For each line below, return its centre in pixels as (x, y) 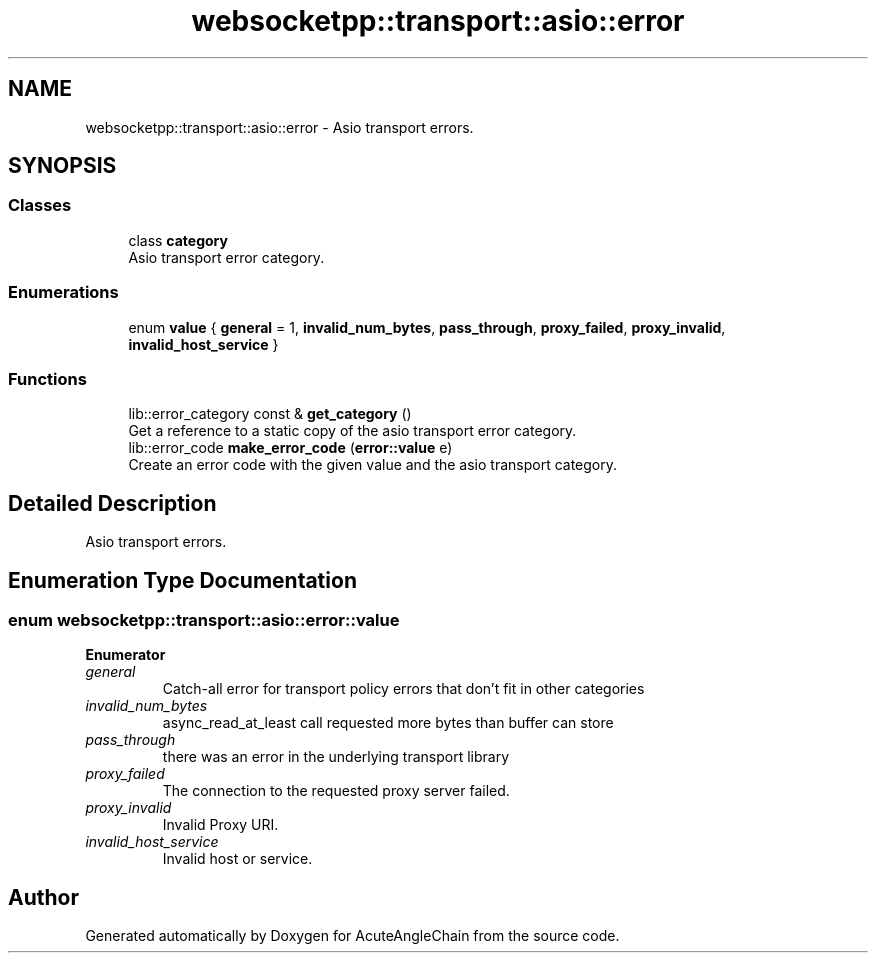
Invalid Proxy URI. (220, 825)
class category (178, 240)
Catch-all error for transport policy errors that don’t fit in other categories (403, 689)
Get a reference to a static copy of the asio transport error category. (352, 431)
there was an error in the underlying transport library (335, 757)
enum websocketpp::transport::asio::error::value (204, 620)
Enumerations (63, 292)
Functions (47, 378)
